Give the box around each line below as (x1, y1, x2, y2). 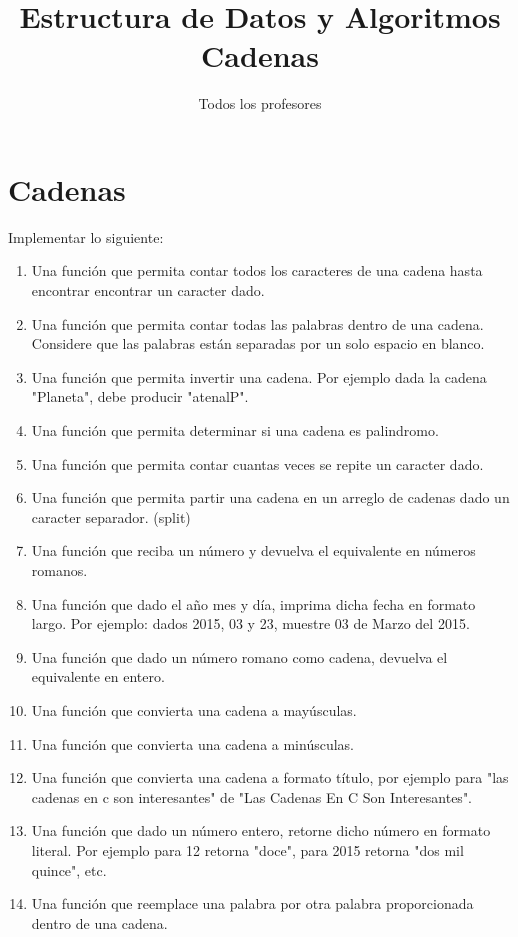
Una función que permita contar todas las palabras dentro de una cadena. (31, 313, 484, 334)
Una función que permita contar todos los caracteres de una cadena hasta (31, 260, 483, 281)
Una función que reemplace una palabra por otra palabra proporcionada (31, 893, 474, 914)
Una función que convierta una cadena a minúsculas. (31, 733, 355, 754)
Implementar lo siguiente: (8, 226, 164, 247)
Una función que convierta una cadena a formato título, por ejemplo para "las (31, 767, 509, 788)
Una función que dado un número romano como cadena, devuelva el (31, 646, 448, 667)
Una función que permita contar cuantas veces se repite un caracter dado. (31, 453, 484, 474)
